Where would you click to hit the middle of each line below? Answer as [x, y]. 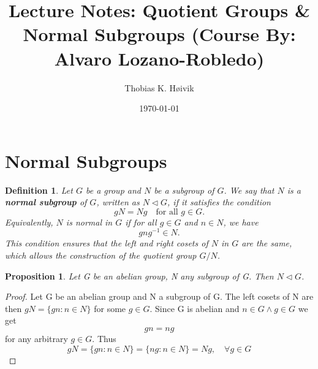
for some [110, 308]
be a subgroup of [184, 190]
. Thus [104, 339]
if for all [141, 222]
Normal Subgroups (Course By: [159, 34]
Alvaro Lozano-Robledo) [159, 58]
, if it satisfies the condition [219, 202]
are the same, [267, 243]
